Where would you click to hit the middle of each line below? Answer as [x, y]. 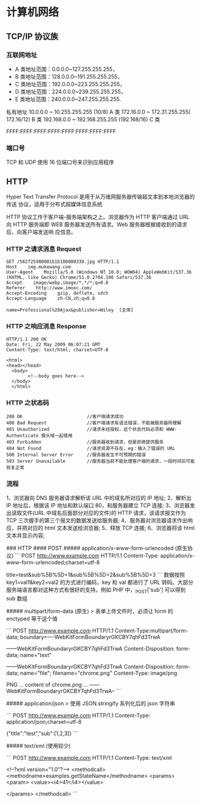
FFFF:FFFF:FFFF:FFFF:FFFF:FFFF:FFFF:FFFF [61, 131]
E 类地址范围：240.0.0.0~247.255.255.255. [68, 99]
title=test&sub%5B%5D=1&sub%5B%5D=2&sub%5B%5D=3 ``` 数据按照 [95, 575]
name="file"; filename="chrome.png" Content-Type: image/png [99, 673]
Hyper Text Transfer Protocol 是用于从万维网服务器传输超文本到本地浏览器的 [100, 196]
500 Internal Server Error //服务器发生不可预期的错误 [76, 455]
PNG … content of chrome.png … [47, 684]
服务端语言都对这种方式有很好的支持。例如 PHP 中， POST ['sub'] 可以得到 [96, 591]
